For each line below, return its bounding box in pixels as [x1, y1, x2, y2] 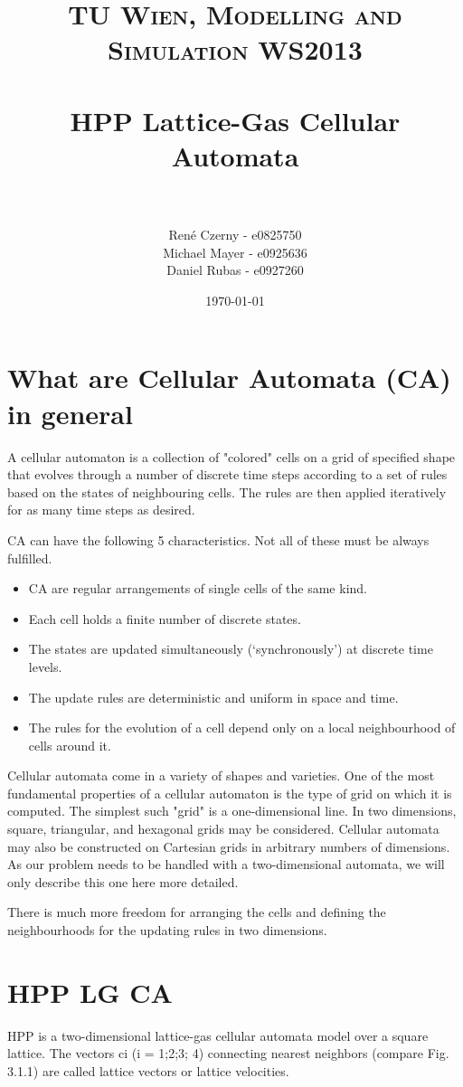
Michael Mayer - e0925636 [163, 242, 307, 261]
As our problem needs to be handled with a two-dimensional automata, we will [7, 855, 445, 874]
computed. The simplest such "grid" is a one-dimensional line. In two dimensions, [7, 801, 457, 820]
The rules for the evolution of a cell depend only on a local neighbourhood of [28, 718, 456, 737]
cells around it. [28, 735, 111, 754]
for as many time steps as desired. [7, 500, 195, 519]
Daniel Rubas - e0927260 [166, 260, 304, 279]
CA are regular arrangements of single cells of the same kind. [28, 579, 367, 598]
